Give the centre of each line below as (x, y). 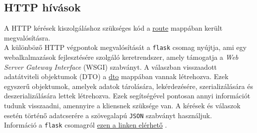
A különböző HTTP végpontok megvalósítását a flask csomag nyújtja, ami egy (125, 47)
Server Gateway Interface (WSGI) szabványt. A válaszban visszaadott (111, 66)
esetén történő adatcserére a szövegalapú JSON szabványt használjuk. (108, 115)
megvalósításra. (27, 37)
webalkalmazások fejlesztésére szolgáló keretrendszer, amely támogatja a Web (121, 57)
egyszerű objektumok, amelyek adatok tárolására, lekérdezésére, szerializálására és (128, 86)
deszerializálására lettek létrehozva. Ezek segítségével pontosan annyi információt (127, 96)
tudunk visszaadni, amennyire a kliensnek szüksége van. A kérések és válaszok (122, 106)
